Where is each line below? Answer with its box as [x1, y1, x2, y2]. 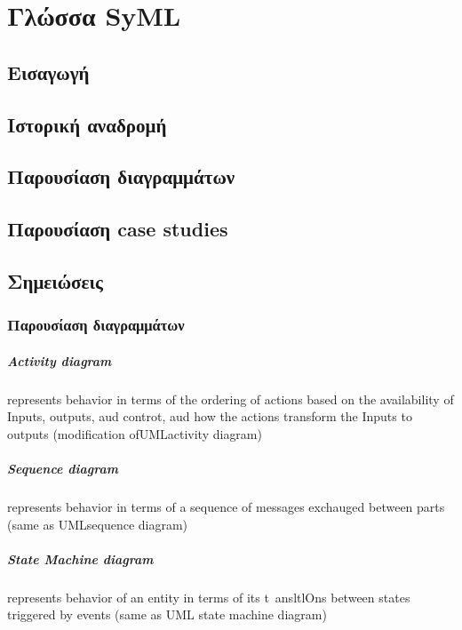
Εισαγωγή [7, 58, 90, 85]
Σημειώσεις [7, 267, 103, 294]
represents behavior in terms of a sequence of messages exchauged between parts [7, 498, 445, 516]
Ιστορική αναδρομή [7, 110, 167, 138]
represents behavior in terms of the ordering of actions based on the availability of [7, 389, 454, 408]
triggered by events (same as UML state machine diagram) [7, 605, 327, 624]
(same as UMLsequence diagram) [7, 514, 188, 533]
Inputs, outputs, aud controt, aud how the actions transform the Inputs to [7, 407, 412, 426]
